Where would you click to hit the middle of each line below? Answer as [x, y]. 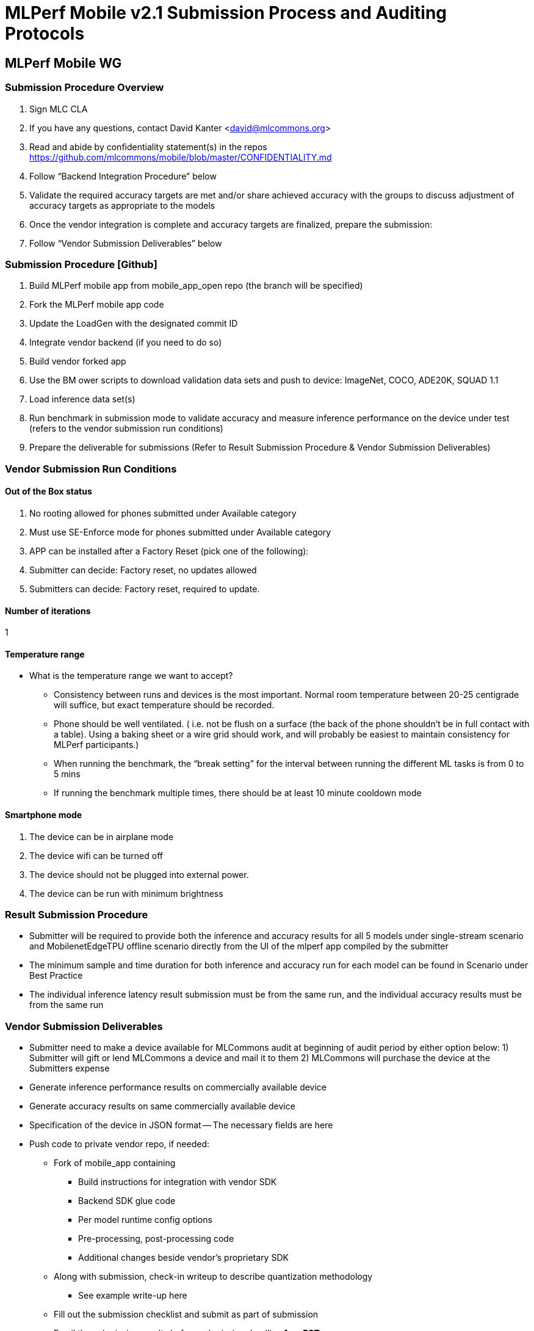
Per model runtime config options [145, 1220]
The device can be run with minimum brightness [126, 893]
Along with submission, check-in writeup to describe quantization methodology [213, 1277]
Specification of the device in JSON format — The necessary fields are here [181, 1125]
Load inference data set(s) [82, 399]
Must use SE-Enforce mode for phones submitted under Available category [180, 532]
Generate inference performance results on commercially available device [178, 1087]
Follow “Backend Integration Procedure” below [123, 176]
